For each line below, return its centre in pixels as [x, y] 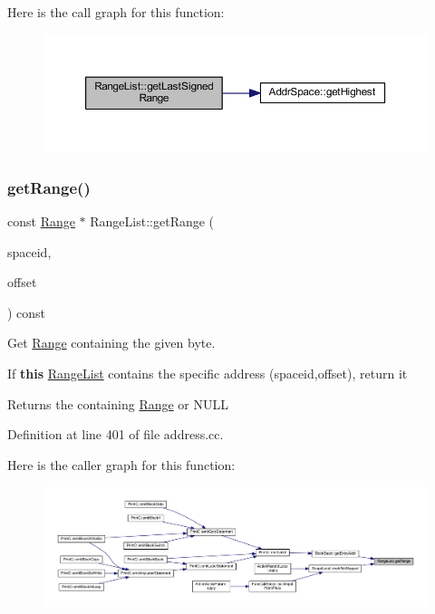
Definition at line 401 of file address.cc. [116, 434]
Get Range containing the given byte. [111, 343]
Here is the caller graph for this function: [121, 464]
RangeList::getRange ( [152, 221]
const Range [41, 221]
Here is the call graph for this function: [116, 12]
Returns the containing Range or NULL [118, 403]
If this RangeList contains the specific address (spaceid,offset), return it [208, 373]
